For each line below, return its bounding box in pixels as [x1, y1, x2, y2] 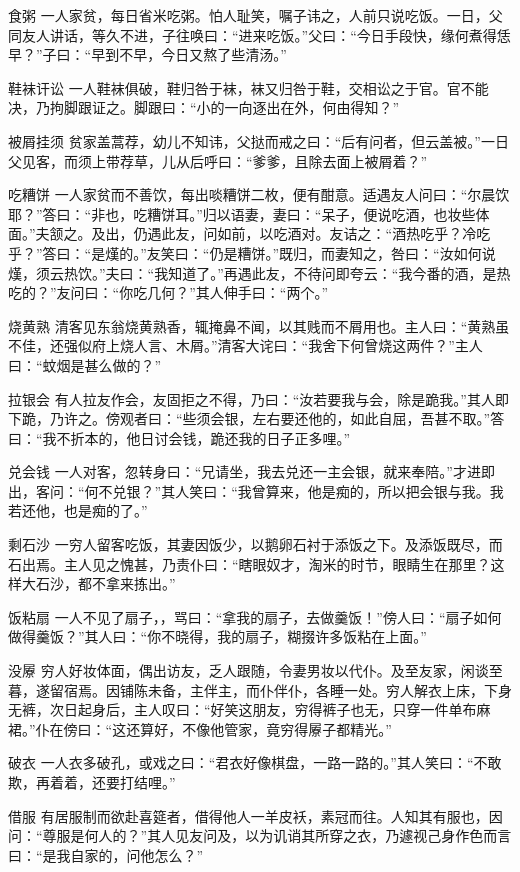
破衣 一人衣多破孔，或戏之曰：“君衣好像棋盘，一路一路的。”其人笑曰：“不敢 [8, 752, 502, 773]
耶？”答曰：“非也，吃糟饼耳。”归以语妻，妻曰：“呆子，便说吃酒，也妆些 [8, 203, 476, 224]
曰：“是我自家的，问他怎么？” [8, 844, 204, 865]
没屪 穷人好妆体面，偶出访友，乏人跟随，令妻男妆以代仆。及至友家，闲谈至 [8, 660, 503, 681]
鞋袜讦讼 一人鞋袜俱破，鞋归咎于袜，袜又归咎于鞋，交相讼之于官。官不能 [8, 77, 489, 98]
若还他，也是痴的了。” [8, 500, 148, 521]
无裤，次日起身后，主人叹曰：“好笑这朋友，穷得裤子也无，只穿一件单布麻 [8, 699, 491, 720]
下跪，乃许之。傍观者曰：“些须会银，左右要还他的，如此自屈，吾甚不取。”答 [8, 408, 505, 429]
